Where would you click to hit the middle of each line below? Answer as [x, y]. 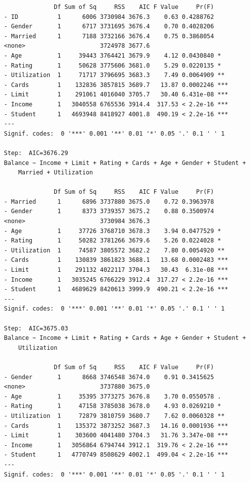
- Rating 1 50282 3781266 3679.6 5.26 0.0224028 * [113, 241]
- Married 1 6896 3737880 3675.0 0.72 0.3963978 [109, 201]
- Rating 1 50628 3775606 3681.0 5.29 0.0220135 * [113, 65]
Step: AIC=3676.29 [36, 153]
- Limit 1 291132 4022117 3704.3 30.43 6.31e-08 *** [116, 270]
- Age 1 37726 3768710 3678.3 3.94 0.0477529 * [113, 231]
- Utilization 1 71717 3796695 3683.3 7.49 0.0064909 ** [114, 75]
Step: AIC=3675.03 [36, 328]
